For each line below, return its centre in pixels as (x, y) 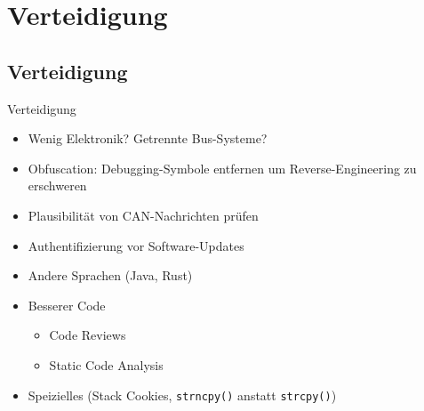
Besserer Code (67, 305)
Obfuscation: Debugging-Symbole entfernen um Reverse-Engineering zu (222, 168)
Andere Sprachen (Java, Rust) (110, 275)
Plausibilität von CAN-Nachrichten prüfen (143, 215)
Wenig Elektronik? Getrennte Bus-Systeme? (148, 138)
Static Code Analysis (106, 364)
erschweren (57, 185)
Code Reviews (88, 335)
